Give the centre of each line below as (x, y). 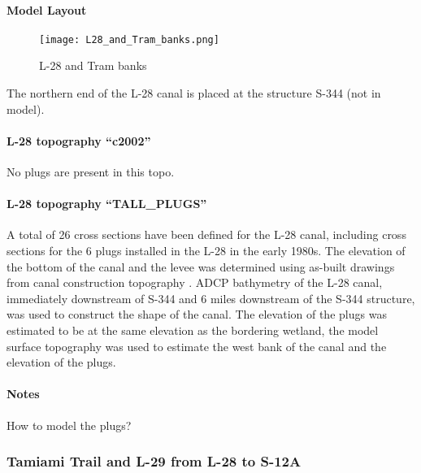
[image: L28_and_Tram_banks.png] (129, 39)
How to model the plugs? (69, 425)
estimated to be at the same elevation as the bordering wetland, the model (193, 330)
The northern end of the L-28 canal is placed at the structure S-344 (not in (194, 93)
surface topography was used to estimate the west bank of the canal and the (197, 346)
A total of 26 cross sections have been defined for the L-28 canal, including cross (206, 234)
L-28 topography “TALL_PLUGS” (107, 204)
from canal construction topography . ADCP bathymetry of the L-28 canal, (195, 282)
